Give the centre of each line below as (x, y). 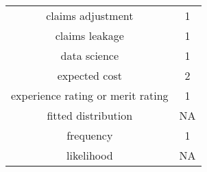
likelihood (89, 155)
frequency (90, 135)
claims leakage (89, 35)
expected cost (89, 75)
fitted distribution (90, 115)
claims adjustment (90, 15)
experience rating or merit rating (90, 95)
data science (90, 55)
